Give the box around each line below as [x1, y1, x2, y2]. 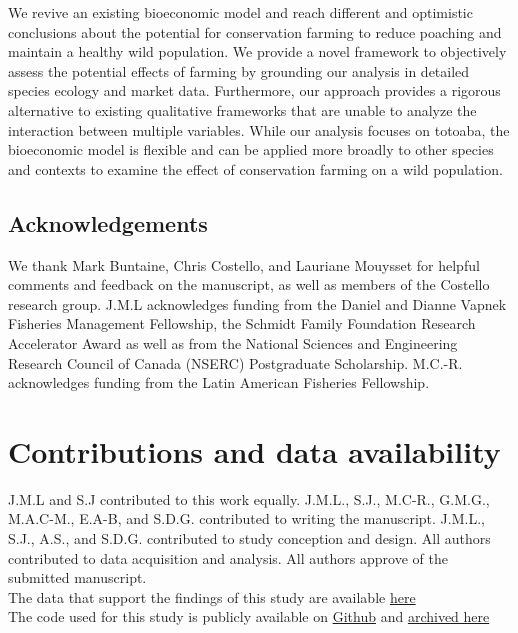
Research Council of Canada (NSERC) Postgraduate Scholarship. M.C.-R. [8, 352, 463, 373]
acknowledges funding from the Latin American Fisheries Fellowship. [8, 372, 430, 393]
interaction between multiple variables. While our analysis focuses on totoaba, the [8, 119, 510, 140]
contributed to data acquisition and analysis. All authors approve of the [8, 547, 448, 568]
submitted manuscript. [8, 567, 147, 588]
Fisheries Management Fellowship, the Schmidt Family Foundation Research [8, 313, 476, 334]
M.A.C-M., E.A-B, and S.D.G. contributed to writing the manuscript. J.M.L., [8, 508, 485, 529]
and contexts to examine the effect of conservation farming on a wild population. [8, 158, 503, 179]
